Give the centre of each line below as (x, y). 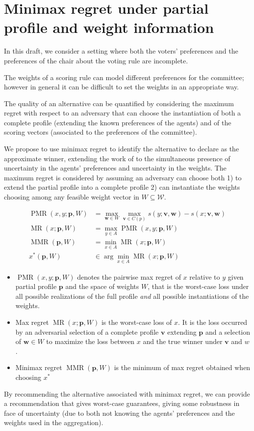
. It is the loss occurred (213, 322)
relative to (205, 276)
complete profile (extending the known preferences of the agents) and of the (118, 122)
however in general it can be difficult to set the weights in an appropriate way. (122, 87)
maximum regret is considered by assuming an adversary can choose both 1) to (123, 177)
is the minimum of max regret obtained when (182, 367)
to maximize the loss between (90, 341)
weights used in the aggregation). (54, 422)
